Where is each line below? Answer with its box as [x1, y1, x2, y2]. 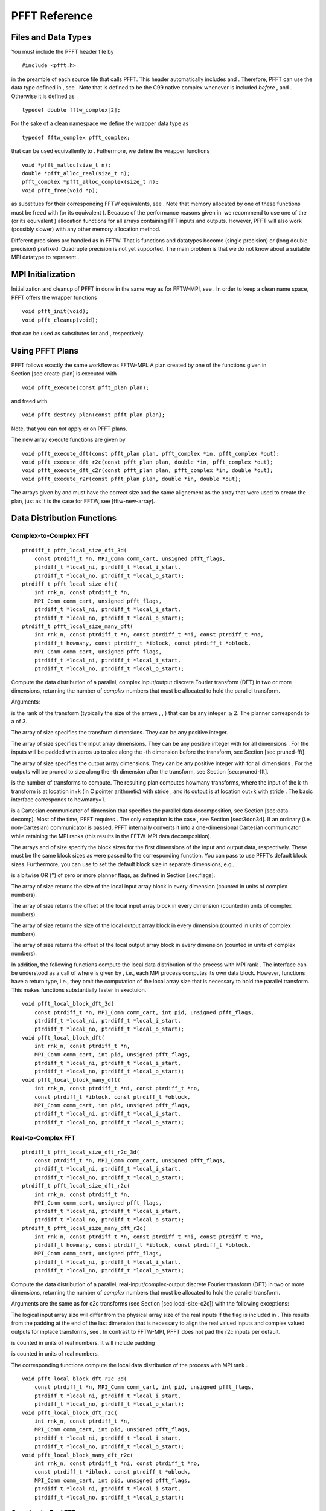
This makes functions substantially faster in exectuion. [11, 986, 147, 994]
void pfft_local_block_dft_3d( [22, 1000, 115, 1008]
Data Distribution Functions [11, 513, 117, 523]
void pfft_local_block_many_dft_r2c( [22, 1451, 134, 1458]
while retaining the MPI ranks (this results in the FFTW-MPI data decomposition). [11, 832, 212, 840]
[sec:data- [264, 807, 291, 814]
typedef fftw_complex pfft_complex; [22, 134, 130, 141]
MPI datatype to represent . [11, 254, 80, 261]
